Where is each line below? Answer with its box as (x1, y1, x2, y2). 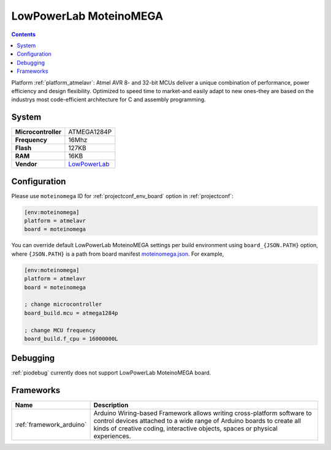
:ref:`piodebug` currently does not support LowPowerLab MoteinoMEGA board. (11, 369, 211, 376)
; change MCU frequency (24, 327, 96, 334)
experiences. (93, 432, 131, 441)
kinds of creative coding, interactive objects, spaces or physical (93, 424, 278, 433)
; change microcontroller (24, 301, 102, 308)
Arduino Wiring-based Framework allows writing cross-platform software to (93, 409, 312, 418)
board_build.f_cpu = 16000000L (24, 335, 119, 342)
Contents (11, 31, 36, 38)
